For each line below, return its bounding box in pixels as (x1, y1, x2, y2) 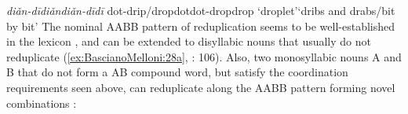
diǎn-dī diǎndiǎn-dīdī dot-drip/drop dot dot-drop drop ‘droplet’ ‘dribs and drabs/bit (6, 2, 395, 18)
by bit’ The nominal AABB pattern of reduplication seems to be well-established (6, 17, 395, 34)
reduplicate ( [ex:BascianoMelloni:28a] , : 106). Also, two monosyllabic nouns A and (6, 48, 402, 64)
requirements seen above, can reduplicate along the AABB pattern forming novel (6, 79, 395, 95)
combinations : (6, 94, 77, 111)
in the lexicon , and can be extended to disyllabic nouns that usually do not (6, 33, 371, 50)
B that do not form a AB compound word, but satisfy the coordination (6, 64, 348, 80)
